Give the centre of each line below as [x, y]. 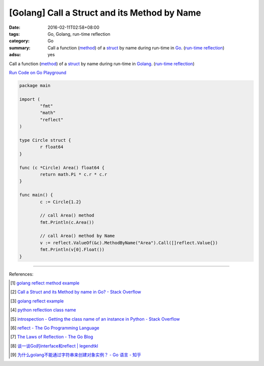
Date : [15, 27]
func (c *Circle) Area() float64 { [62, 168]
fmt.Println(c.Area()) [67, 222]
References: [21, 274]
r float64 [52, 147]
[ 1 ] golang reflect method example [45, 283]
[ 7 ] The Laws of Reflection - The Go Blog [52, 337]
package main [35, 85]
